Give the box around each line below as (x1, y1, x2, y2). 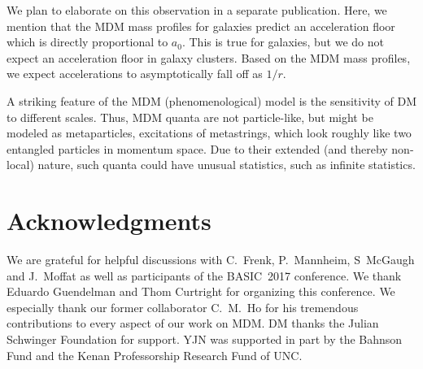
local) (7, 156, 34, 173)
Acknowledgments (7, 204, 211, 237)
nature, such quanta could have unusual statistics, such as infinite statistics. (37, 156, 416, 173)
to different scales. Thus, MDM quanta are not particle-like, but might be (7, 108, 373, 125)
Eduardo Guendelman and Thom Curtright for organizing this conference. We (7, 283, 395, 300)
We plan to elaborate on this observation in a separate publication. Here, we (7, 2, 387, 18)
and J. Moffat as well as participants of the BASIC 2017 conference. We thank (7, 267, 402, 284)
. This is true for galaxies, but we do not (181, 33, 384, 50)
